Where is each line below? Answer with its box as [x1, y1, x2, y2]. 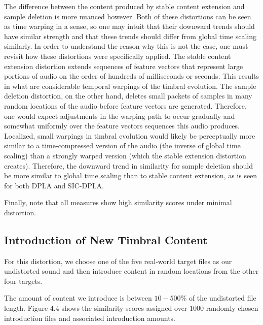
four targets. [4, 275, 43, 286]
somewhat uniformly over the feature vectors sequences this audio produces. [4, 120, 240, 131]
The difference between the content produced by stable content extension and [4, 1, 245, 11]
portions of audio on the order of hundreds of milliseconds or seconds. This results [4, 71, 259, 81]
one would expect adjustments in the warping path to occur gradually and [4, 110, 235, 121]
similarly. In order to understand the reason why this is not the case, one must [4, 41, 248, 51]
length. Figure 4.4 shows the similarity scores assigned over [4, 303, 187, 313]
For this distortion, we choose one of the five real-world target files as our [4, 255, 232, 266]
